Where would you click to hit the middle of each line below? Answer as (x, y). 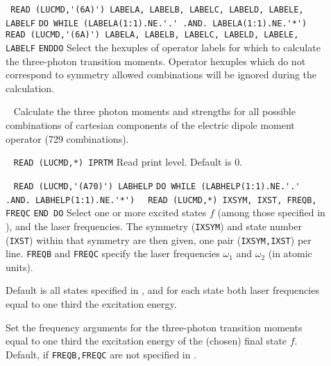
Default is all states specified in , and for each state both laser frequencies (162, 290)
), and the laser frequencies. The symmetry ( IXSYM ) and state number (154, 226)
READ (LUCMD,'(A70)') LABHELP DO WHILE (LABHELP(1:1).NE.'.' (157, 186)
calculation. (30, 88)
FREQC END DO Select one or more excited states (106, 212)
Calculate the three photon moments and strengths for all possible (154, 111)
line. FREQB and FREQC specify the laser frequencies (113, 253)
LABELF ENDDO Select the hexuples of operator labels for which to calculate (163, 47)
